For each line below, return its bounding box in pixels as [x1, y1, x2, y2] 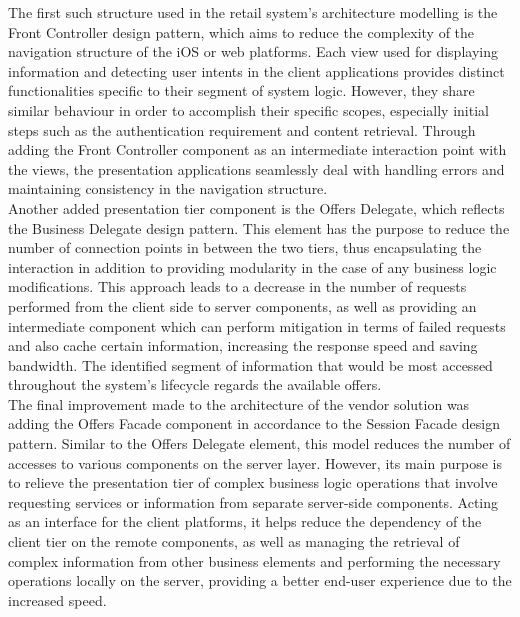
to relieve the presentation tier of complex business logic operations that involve [8, 472, 498, 493]
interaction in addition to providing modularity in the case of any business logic [8, 256, 497, 277]
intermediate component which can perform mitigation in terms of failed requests [8, 315, 506, 336]
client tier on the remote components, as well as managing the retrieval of [8, 531, 460, 552]
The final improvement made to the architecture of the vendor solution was [8, 393, 470, 414]
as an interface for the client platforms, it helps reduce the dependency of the [8, 511, 482, 532]
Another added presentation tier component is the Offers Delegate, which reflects [8, 197, 505, 218]
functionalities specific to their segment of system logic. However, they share [8, 80, 475, 101]
